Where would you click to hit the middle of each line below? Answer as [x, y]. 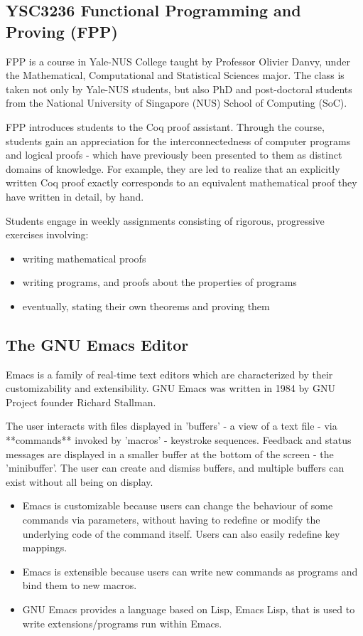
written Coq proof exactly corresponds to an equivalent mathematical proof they [181, 182]
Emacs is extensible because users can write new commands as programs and [190, 571]
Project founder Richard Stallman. [81, 402]
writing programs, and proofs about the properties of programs [159, 282]
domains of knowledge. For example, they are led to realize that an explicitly [173, 168]
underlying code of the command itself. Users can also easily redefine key [181, 533]
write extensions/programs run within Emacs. [122, 623]
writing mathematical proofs [84, 258]
